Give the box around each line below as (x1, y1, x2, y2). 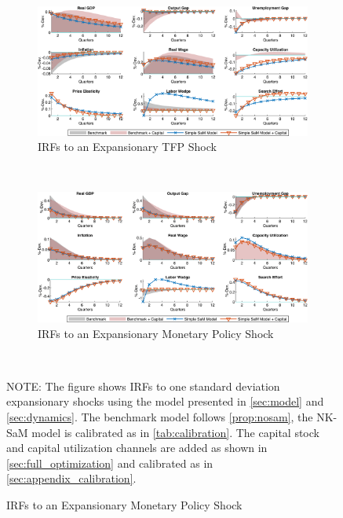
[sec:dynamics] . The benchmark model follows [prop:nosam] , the (6, 408, 313, 424)
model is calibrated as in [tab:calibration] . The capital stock (31, 424, 319, 440)
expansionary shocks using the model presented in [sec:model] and (6, 393, 324, 410)
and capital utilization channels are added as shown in (6, 439, 268, 456)
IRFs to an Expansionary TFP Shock (38, 138, 217, 155)
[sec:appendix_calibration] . (6, 470, 137, 487)
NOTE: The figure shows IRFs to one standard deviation (6, 377, 280, 394)
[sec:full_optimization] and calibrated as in (6, 454, 213, 471)
